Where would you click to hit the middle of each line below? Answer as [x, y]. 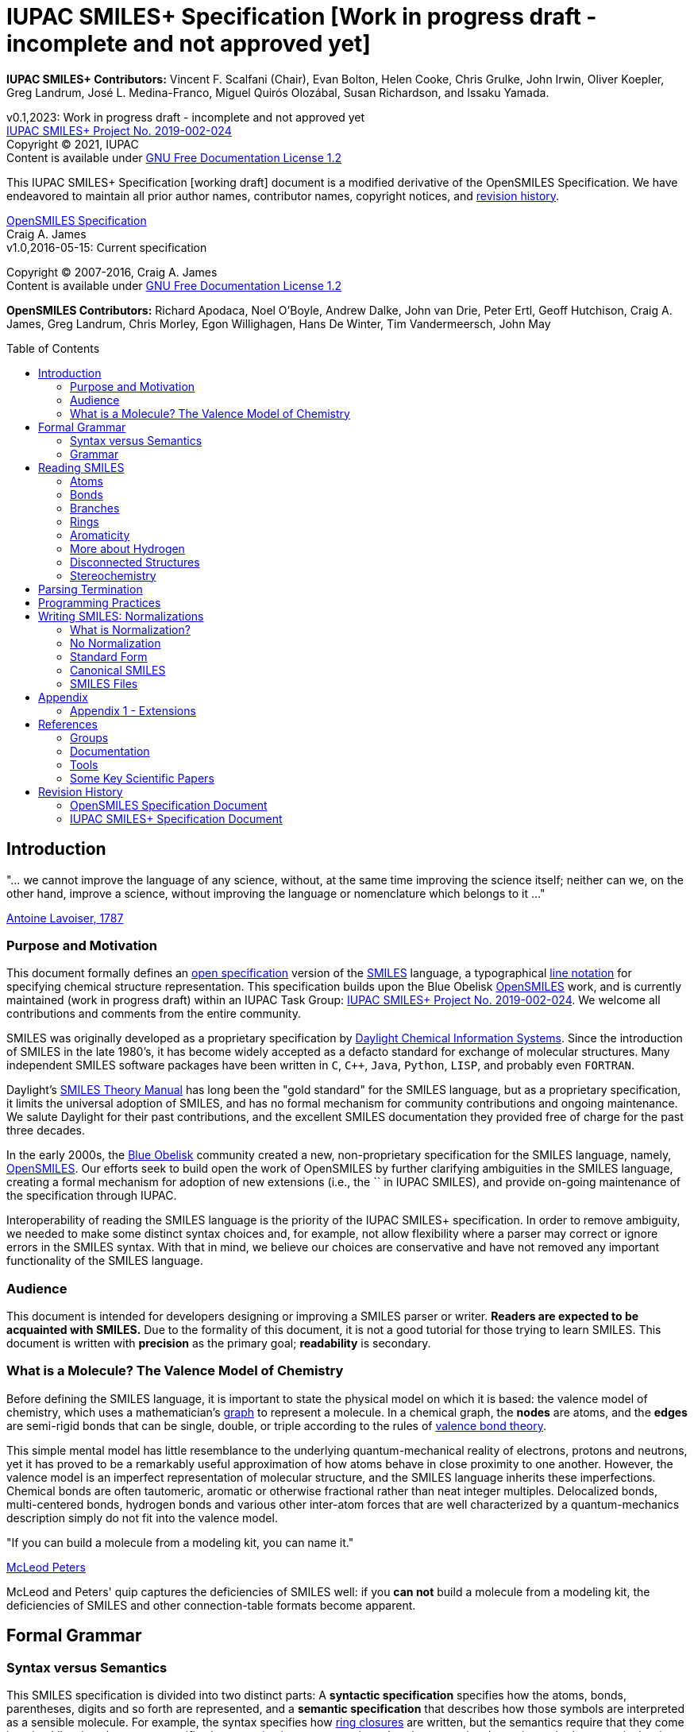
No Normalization [116, 643]
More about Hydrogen [127, 548]
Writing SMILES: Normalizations [121, 616]
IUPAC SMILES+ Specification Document [176, 818]
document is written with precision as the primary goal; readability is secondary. [219, 1343]
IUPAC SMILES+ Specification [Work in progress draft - [302, 17]
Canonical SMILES [118, 670]
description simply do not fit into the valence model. [142, 1517]
